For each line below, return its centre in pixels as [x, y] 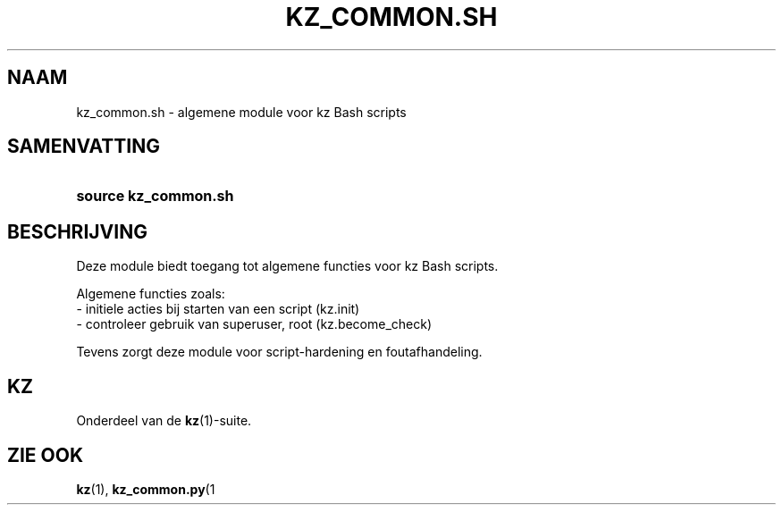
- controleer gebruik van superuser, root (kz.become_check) [254, 324]
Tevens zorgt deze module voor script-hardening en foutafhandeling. [279, 352]
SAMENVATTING [84, 147]
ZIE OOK [46, 455]
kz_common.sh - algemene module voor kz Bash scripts [241, 112]
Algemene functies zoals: [151, 294]
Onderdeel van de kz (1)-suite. [164, 421]
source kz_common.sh [155, 196]
